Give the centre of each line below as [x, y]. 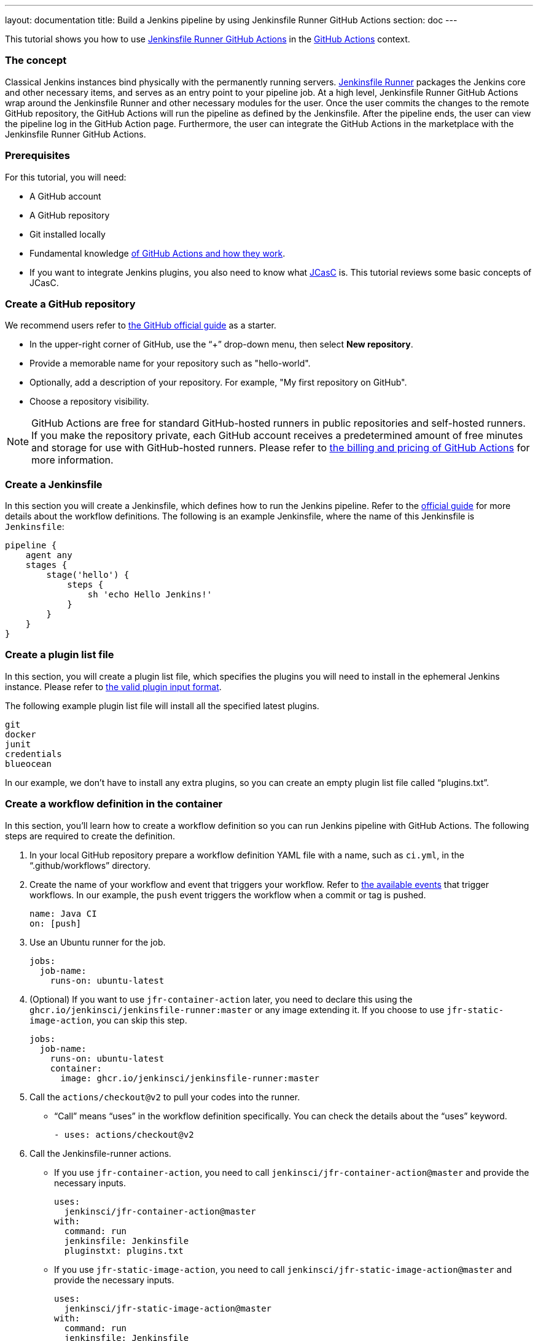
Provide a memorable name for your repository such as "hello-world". [170, 363]
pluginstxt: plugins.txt [124, 1250]
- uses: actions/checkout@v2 [124, 1134]
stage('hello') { [88, 575]
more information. [72, 460]
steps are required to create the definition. [90, 836]
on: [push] [56, 923]
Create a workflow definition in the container [114, 804]
